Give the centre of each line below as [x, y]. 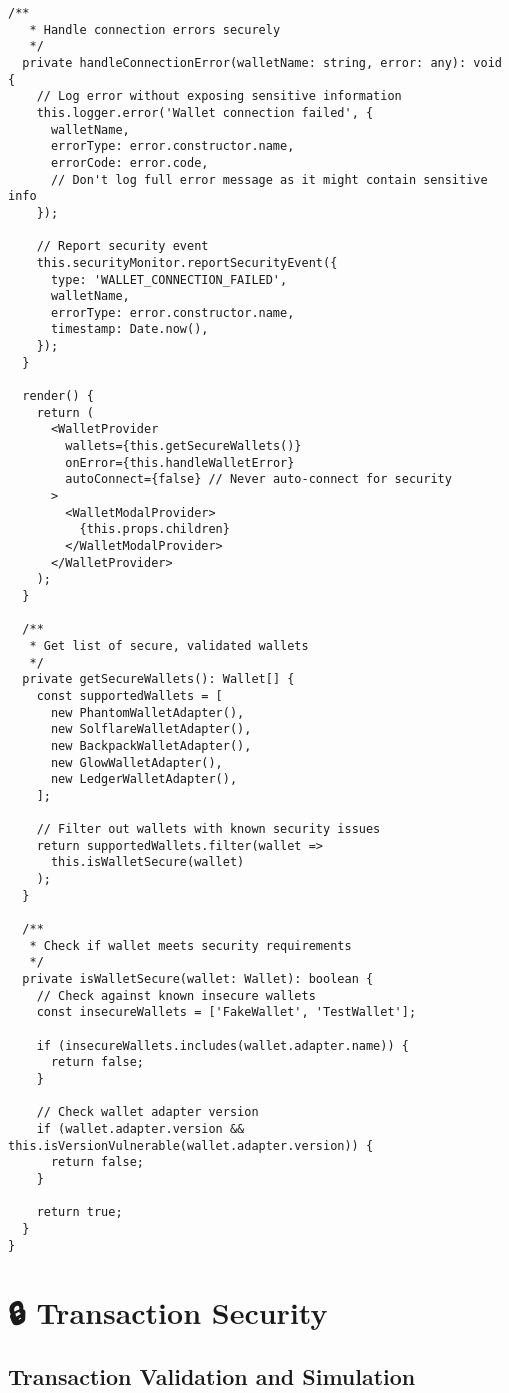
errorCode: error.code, [129, 162]
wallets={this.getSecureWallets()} [183, 446]
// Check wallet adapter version [147, 1112]
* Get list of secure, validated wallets [169, 645]
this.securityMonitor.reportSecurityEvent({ [187, 262]
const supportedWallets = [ [129, 695]
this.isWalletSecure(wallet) [147, 862]
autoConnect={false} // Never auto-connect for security [258, 479]
